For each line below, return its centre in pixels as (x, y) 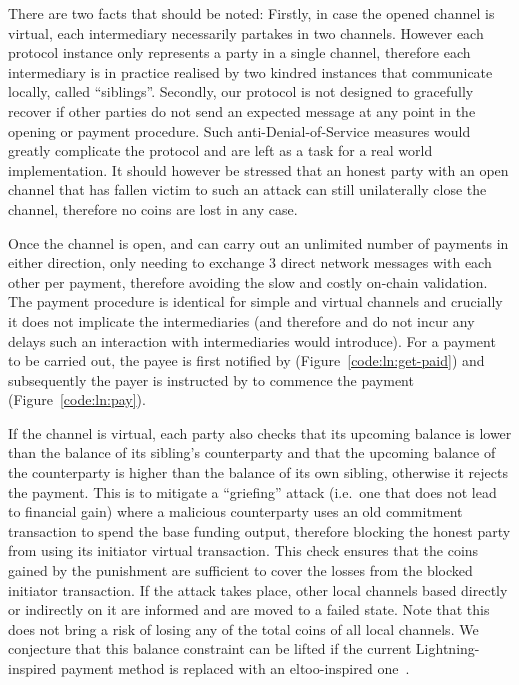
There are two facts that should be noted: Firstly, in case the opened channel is (251, 13)
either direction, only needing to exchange (136, 262)
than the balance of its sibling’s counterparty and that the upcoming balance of (252, 452)
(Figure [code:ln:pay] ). (77, 399)
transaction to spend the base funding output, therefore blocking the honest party (259, 530)
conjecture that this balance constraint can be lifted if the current (210, 648)
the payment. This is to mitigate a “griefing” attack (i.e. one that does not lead (252, 491)
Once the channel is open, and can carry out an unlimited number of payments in (258, 242)
